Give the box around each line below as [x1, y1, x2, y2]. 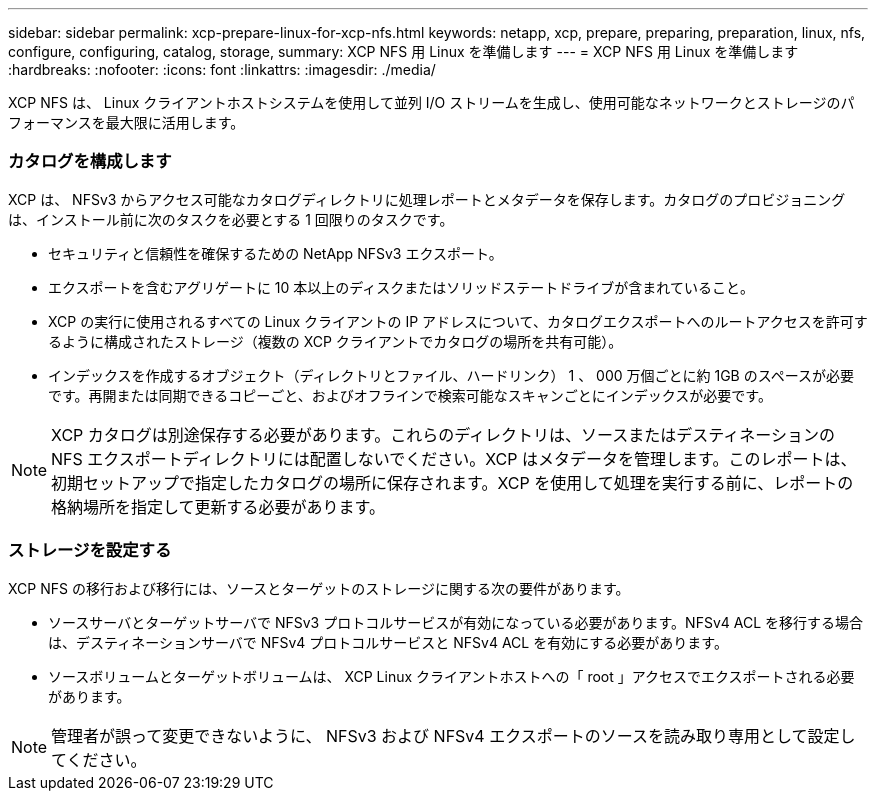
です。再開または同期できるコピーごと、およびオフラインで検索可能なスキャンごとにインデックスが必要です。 [48, 386, 772, 404]
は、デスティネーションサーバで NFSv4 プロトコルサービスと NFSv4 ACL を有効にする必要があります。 [48, 633, 728, 651]
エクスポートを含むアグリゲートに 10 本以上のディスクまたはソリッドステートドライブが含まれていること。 [48, 278, 754, 296]
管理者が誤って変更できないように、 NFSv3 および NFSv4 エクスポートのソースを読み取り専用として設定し [51, 725, 856, 746]
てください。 [51, 749, 147, 770]
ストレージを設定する [8, 540, 172, 561]
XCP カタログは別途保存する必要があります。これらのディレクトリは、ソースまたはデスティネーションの [51, 424, 836, 445]
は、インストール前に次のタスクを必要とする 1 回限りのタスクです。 [8, 210, 454, 228]
